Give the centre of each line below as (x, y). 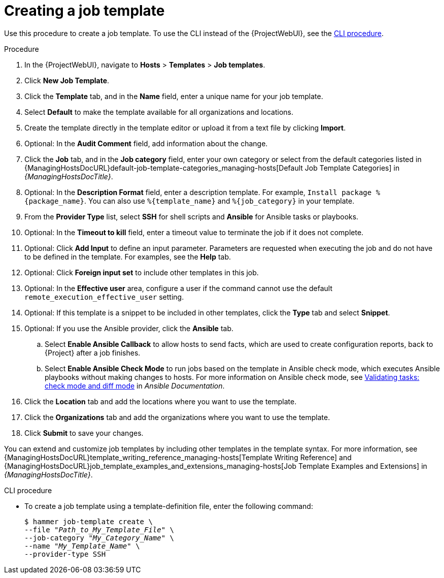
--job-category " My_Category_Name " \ (99, 538)
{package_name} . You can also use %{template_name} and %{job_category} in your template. (190, 201)
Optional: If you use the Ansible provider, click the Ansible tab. (129, 328)
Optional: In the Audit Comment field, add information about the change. (146, 143)
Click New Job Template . (67, 80)
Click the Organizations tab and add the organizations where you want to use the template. (177, 417)
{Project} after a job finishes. (93, 352)
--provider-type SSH (65, 554)
